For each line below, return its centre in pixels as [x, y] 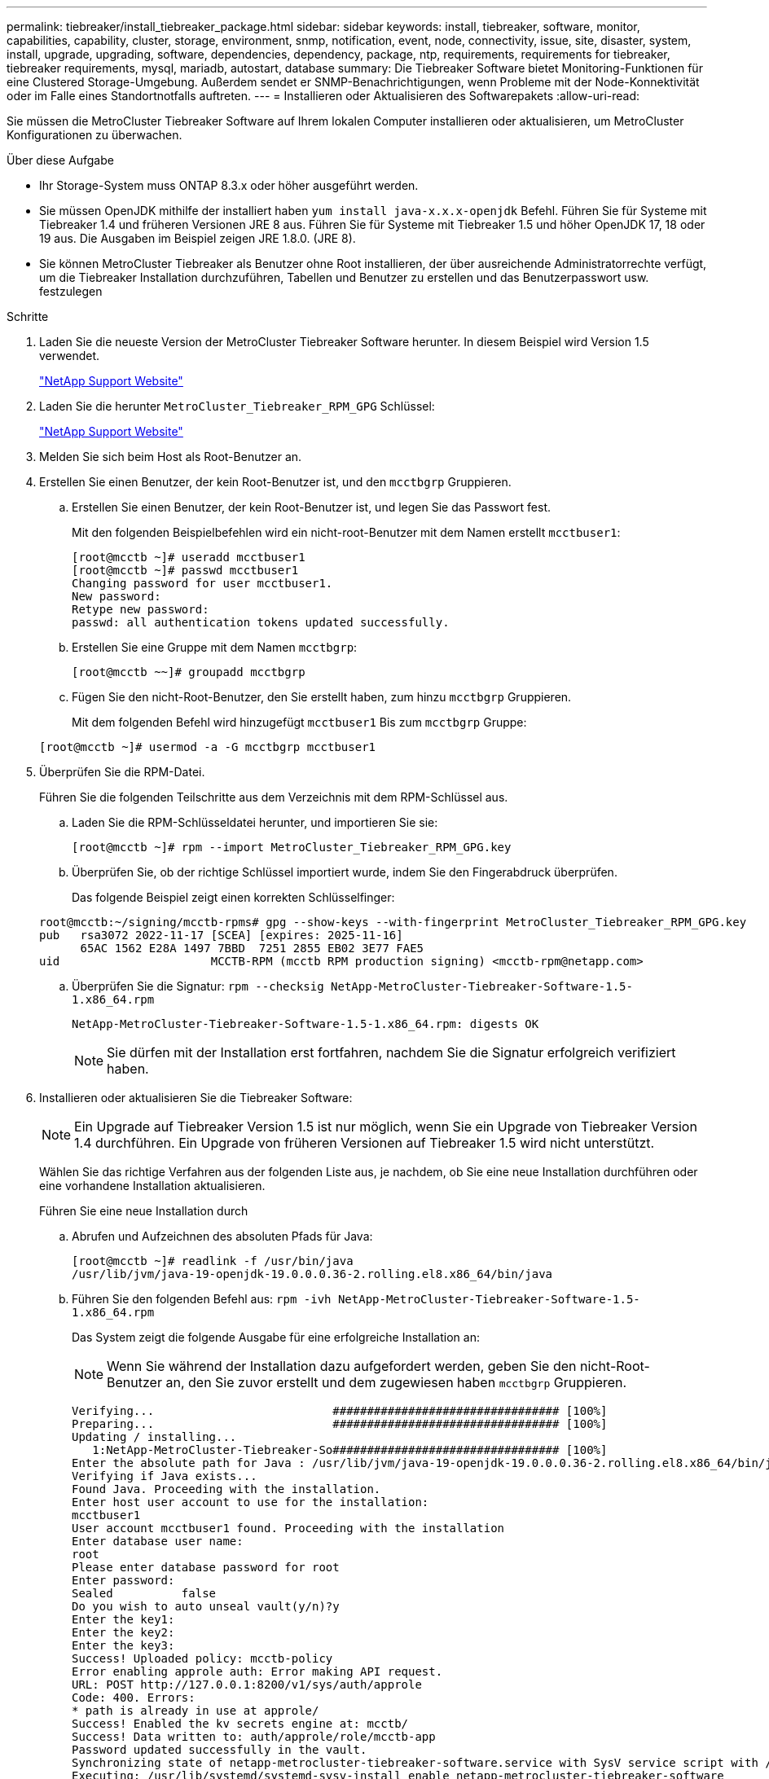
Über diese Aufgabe [60, 160]
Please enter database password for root [206, 1567]
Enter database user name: [158, 1541]
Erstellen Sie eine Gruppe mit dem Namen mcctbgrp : [215, 647]
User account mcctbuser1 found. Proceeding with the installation [288, 1528]
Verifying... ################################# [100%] [340, 1411]
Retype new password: [141, 609]
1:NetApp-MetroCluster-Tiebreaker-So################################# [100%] [350, 1450]
